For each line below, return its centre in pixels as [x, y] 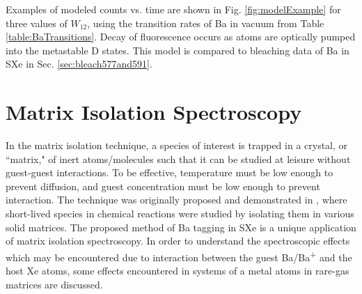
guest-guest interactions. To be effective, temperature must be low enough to [170, 172]
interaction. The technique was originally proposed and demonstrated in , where [176, 200]
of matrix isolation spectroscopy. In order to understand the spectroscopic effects [178, 241]
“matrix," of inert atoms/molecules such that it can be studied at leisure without [178, 158]
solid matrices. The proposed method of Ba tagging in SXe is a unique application [181, 227]
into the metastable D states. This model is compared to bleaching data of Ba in [178, 50]
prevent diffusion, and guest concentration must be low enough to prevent [163, 186]
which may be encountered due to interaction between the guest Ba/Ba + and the [179, 256]
